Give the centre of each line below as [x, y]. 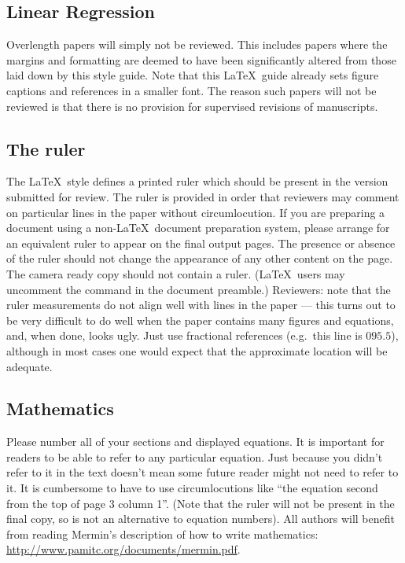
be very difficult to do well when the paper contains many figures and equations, [200, 320]
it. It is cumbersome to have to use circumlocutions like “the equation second [192, 488]
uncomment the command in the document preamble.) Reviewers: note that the [199, 289]
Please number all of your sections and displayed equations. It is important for [195, 442]
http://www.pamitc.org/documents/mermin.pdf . [123, 549]
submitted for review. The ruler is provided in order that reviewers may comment [203, 196]
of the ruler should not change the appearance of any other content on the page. [200, 258]
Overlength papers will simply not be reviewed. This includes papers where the [197, 44]
